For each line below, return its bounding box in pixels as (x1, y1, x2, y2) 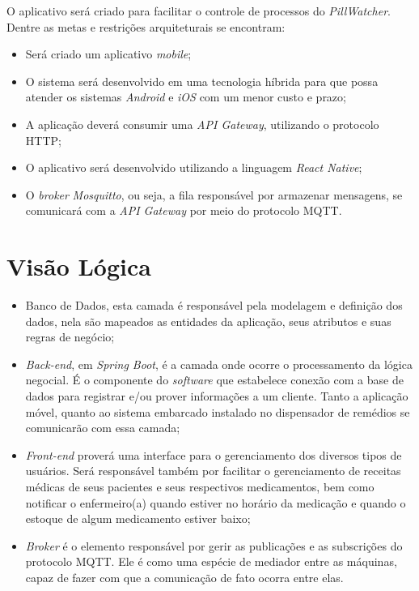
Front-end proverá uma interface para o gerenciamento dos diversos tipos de (25, 446, 402, 463)
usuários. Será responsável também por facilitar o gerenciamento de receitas (25, 462, 401, 479)
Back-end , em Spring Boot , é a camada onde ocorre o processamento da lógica (25, 355, 413, 372)
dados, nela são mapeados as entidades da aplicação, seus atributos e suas (25, 312, 391, 329)
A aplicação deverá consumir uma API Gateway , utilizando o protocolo (25, 115, 379, 132)
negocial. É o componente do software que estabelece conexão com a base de (25, 371, 404, 388)
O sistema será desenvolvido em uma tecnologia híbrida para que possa (25, 72, 379, 89)
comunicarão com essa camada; (25, 419, 180, 436)
